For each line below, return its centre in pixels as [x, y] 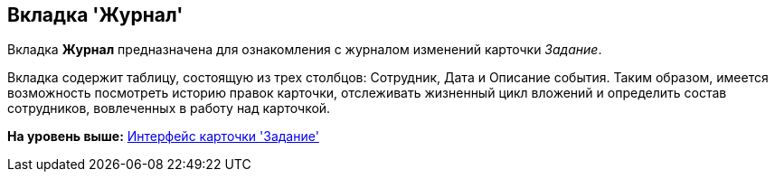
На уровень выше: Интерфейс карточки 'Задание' [163, 137]
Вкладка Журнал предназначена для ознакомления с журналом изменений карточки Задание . [305, 50]
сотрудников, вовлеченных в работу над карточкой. [169, 108]
